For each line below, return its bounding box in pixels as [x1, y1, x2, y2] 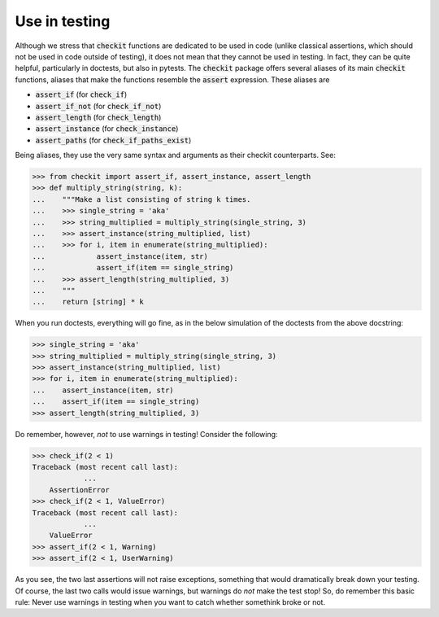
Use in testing [15, 12, 111, 30]
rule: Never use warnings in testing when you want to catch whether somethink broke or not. [15, 597, 325, 606]
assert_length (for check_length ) [35, 112, 162, 122]
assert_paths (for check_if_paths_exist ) [35, 135, 192, 145]
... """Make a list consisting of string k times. [32, 195, 251, 203]
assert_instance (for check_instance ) [35, 124, 179, 133]
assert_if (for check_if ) [35, 90, 128, 99]
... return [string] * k [32, 297, 144, 307]
